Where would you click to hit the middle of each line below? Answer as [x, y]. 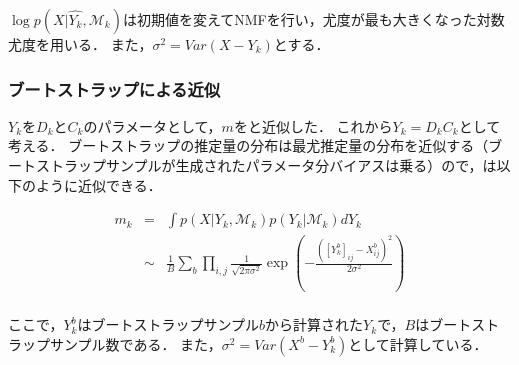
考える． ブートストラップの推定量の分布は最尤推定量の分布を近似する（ [248, 145]
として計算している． [418, 343]
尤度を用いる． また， [80, 44]
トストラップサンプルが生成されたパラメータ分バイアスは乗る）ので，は [259, 165]
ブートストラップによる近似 [114, 88]
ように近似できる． [98, 184]
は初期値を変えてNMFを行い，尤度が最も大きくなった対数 [313, 19]
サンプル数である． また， [135, 343]
